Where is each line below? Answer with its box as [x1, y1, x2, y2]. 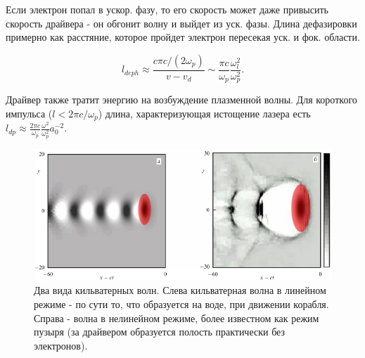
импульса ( [6, 106, 53, 120]
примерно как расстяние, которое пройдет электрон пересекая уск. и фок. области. [6, 30, 360, 44]
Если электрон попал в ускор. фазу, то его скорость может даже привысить [6, 2, 328, 16]
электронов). [34, 338, 88, 352]
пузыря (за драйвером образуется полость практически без [34, 324, 285, 339]
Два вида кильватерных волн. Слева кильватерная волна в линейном [34, 283, 326, 298]
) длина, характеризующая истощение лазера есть [98, 106, 311, 120]
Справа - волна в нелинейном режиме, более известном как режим [34, 310, 319, 325]
